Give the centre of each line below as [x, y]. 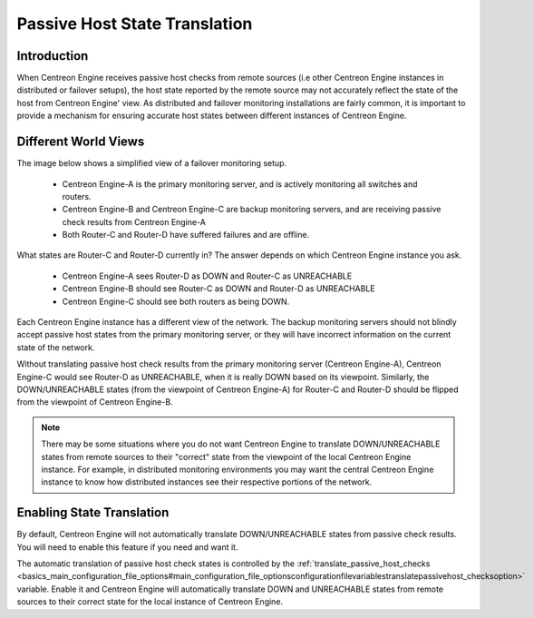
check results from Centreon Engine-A [134, 221]
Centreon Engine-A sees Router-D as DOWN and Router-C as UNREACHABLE [207, 276]
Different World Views [81, 142]
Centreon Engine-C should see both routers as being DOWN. [176, 301]
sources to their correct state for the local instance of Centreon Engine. [150, 602]
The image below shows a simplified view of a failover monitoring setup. [152, 163]
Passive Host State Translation [135, 24]
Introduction [53, 56]
